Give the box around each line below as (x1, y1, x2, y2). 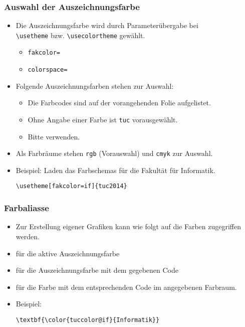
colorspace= (28, 66, 68, 74)
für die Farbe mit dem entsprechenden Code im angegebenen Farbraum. (16, 281, 237, 292)
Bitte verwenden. (28, 131, 80, 141)
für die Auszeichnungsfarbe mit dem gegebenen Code (16, 265, 178, 275)
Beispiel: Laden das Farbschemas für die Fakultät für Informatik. (16, 165, 215, 175)
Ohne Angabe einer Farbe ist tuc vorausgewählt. (28, 114, 178, 124)
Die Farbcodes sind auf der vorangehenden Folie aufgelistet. (28, 97, 211, 108)
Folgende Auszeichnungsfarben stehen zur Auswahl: (16, 80, 174, 91)
